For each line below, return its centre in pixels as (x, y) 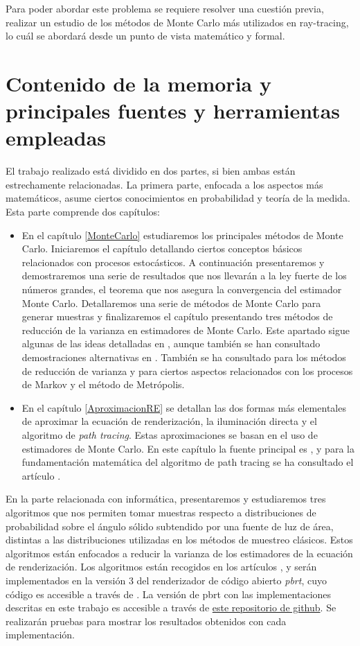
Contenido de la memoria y (138, 83)
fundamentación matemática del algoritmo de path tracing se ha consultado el (188, 462)
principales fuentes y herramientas (173, 111)
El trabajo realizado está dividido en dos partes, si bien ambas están (151, 171)
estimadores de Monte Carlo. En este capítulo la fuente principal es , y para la (188, 448)
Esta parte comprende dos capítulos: (83, 212)
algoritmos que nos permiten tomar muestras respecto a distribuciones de (161, 512)
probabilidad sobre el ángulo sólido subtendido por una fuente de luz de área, (170, 526)
